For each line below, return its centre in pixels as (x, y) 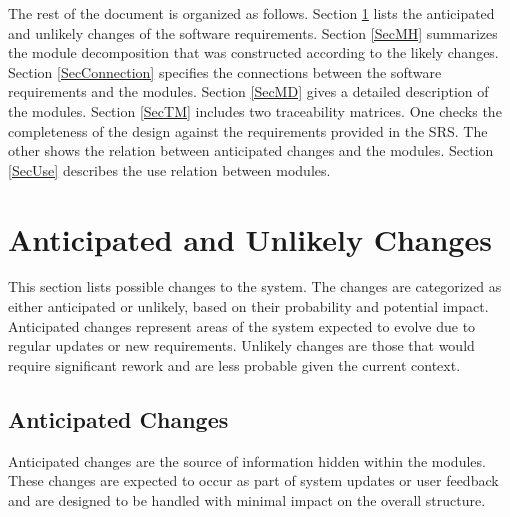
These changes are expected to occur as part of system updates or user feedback (253, 480)
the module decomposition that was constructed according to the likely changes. (253, 52)
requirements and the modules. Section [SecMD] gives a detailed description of (248, 91)
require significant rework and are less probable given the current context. (234, 364)
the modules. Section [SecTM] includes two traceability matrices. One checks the (255, 110)
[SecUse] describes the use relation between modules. (169, 169)
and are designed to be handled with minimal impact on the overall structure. (247, 499)
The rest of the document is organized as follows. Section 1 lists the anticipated (251, 13)
